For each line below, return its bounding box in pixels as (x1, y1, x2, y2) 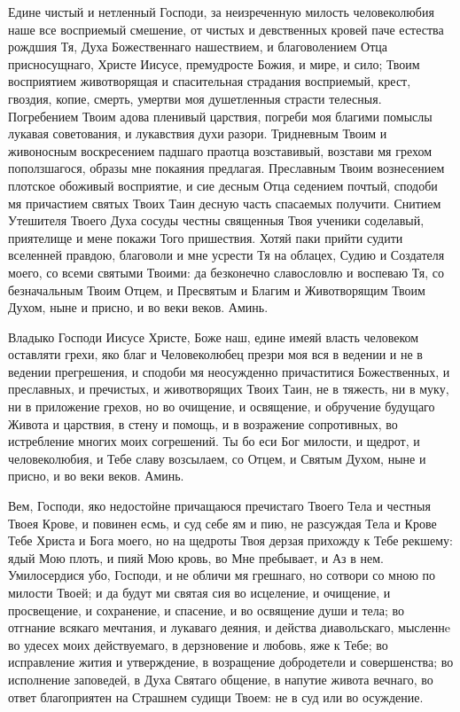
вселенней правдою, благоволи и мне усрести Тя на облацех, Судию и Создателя (8, 246, 445, 264)
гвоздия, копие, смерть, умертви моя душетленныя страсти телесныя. (8, 89, 382, 107)
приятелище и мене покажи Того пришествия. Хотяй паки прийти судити (8, 228, 403, 246)
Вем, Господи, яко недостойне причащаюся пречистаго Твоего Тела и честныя (8, 497, 431, 515)
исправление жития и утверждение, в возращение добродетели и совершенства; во (8, 653, 454, 671)
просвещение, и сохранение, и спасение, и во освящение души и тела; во (8, 600, 405, 619)
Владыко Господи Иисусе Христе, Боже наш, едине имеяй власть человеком (8, 327, 419, 346)
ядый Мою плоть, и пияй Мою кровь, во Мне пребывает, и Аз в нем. (8, 548, 384, 567)
